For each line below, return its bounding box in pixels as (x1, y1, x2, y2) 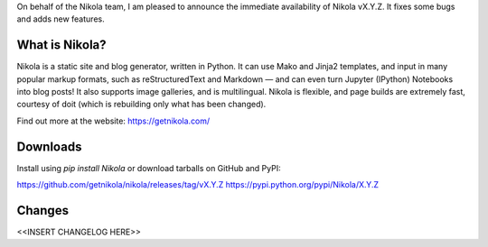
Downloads (16, 139, 82, 154)
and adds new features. (16, 14, 105, 24)
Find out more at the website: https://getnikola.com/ (16, 115, 211, 126)
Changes (16, 203, 70, 218)
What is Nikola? (16, 37, 108, 53)
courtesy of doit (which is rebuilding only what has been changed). (16, 99, 267, 110)
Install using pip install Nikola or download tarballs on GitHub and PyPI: (16, 162, 281, 173)
